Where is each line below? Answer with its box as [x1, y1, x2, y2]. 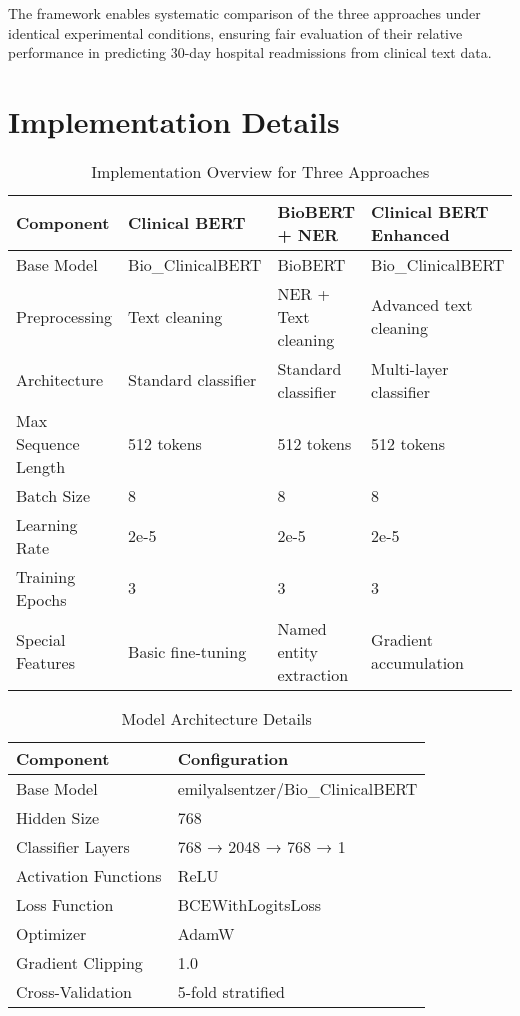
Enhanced [371, 222, 450, 246]
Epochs [16, 587, 67, 611]
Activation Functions [16, 863, 162, 887]
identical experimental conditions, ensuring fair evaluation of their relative [8, 22, 463, 43]
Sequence [16, 431, 80, 455]
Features [16, 651, 76, 675]
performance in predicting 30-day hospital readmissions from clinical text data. [8, 42, 492, 63]
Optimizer [16, 921, 87, 945]
